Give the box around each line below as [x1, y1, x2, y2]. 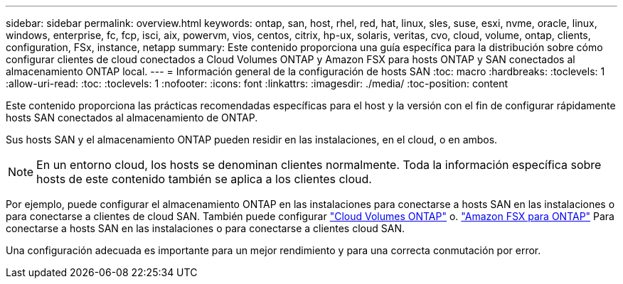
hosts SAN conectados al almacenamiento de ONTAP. [6, 111, 258, 124]
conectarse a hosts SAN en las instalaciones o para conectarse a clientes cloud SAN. [6, 222, 405, 234]
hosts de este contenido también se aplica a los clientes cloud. [36, 172, 372, 186]
